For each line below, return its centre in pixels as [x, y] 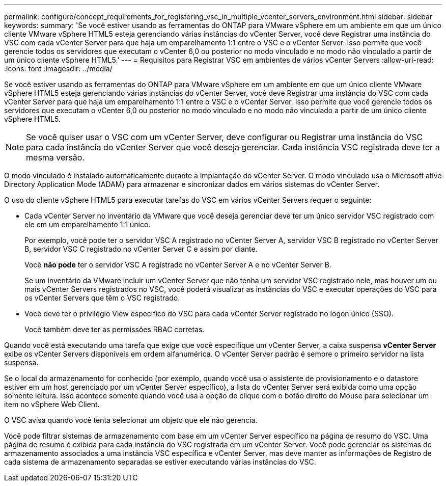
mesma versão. [55, 157]
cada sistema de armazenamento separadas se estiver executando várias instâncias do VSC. [160, 462]
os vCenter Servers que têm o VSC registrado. [102, 298]
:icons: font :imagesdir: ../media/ [58, 69]
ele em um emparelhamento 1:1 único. [88, 224]
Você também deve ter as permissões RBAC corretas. [115, 329]
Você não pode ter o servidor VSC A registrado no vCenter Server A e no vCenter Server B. [178, 265]
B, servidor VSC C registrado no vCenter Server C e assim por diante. [141, 249]
